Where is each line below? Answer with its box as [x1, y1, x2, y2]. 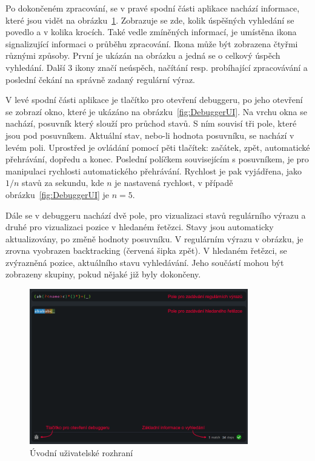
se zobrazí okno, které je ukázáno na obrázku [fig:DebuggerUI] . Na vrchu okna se [5, 105, 307, 118]
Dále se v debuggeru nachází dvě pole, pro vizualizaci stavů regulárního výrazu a [5, 208, 306, 221]
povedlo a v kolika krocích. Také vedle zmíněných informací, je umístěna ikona [5, 25, 297, 38]
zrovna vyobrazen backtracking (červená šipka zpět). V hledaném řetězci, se [5, 244, 287, 257]
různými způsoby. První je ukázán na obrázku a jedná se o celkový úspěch [5, 49, 280, 62]
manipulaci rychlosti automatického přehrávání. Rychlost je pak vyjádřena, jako [5, 164, 302, 177]
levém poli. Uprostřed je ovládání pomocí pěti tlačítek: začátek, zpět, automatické [5, 141, 310, 153]
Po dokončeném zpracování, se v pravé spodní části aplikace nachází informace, [5, 2, 300, 14]
